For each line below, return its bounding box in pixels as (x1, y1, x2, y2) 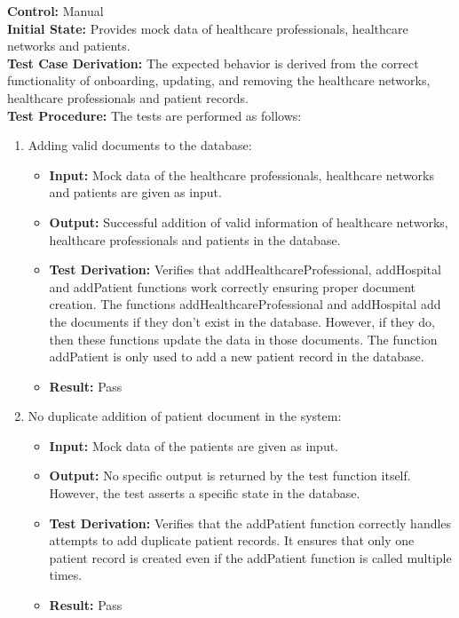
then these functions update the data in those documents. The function (49, 329, 438, 348)
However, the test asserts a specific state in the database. (49, 484, 360, 503)
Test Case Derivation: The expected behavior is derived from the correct (7, 53, 419, 72)
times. (49, 566, 83, 584)
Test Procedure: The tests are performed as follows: (7, 106, 302, 124)
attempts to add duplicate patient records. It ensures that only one (49, 531, 415, 550)
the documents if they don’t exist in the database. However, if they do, (49, 312, 435, 330)
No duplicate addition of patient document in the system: (28, 407, 342, 425)
